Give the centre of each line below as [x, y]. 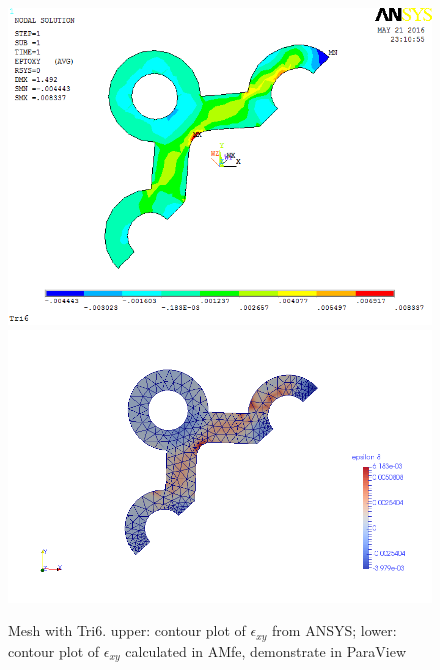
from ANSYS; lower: [334, 630]
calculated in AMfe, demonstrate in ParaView [266, 650]
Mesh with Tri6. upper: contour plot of [127, 630]
